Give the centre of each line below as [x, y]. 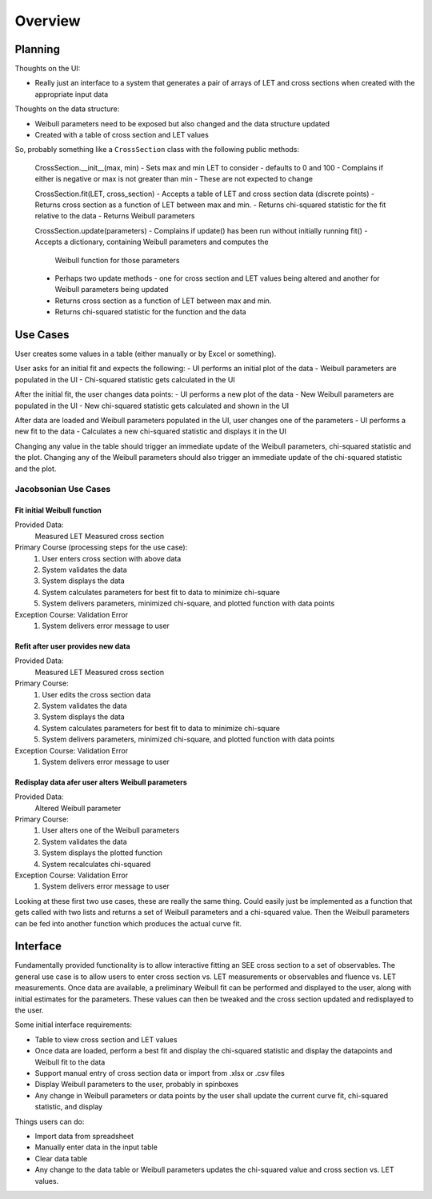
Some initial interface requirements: [73, 1025]
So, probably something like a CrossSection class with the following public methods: [157, 150]
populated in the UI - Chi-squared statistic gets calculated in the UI [125, 379]
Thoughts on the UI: [48, 69]
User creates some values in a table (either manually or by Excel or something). [146, 354]
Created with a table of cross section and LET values [122, 135]
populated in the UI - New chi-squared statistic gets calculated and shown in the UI [152, 406]
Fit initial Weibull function [58, 510]
